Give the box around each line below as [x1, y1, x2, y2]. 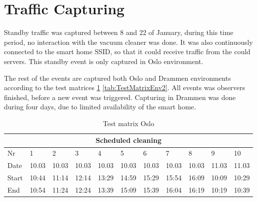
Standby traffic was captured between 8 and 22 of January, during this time [4, 27, 234, 37]
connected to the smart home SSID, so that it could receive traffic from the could [4, 46, 251, 57]
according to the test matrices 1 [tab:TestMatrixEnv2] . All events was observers [4, 82, 245, 93]
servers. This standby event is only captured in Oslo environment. [4, 56, 204, 66]
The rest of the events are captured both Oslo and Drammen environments [4, 72, 231, 83]
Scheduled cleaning [95, 135, 162, 145]
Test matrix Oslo [103, 118, 154, 128]
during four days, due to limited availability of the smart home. [4, 101, 196, 112]
